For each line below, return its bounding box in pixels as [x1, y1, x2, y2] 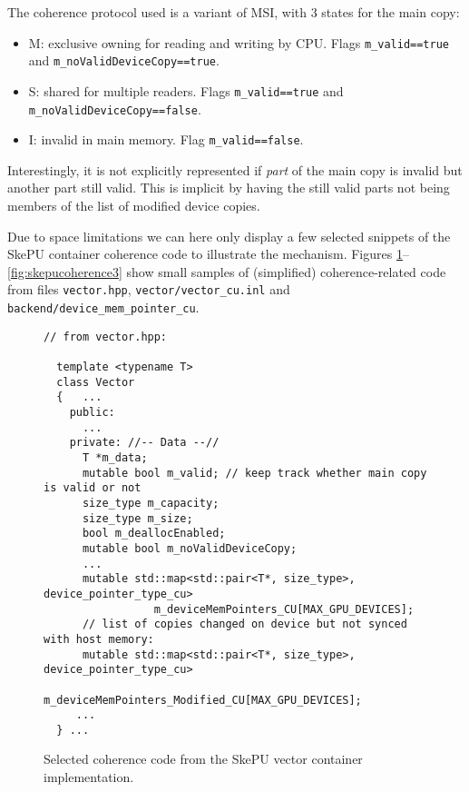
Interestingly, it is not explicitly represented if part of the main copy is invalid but [7, 160, 463, 179]
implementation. [44, 767, 134, 787]
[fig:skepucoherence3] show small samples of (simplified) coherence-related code [7, 262, 446, 281]
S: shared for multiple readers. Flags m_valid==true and [28, 81, 344, 100]
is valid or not [44, 481, 142, 495]
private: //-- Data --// [69, 436, 220, 450]
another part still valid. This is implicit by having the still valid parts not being [7, 178, 450, 197]
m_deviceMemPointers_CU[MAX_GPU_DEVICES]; [153, 602, 415, 616]
